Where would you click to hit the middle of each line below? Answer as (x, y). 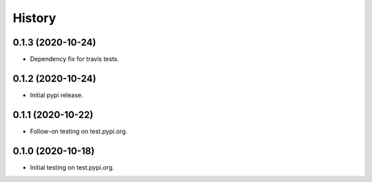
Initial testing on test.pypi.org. (72, 167)
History (34, 18)
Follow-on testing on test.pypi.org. (79, 131)
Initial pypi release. (56, 95)
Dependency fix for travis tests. (75, 59)
